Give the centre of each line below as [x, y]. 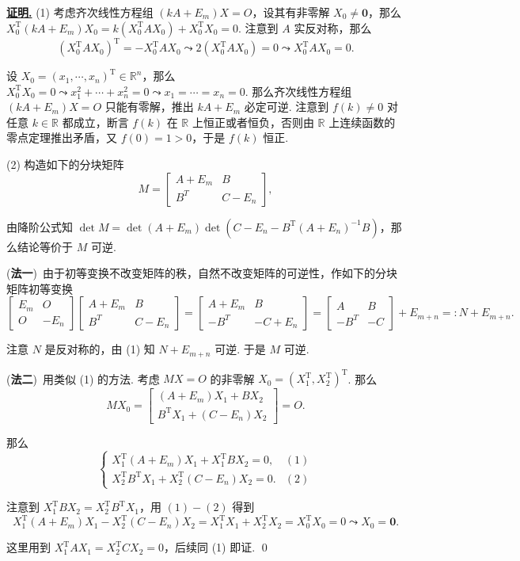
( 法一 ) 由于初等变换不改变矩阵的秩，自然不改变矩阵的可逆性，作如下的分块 [202, 273]
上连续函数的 [362, 122]
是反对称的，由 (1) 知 [100, 349]
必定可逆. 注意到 [287, 107]
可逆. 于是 [240, 349]
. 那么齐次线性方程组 [298, 91]
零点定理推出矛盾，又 [62, 137]
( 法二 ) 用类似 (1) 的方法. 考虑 [83, 378]
